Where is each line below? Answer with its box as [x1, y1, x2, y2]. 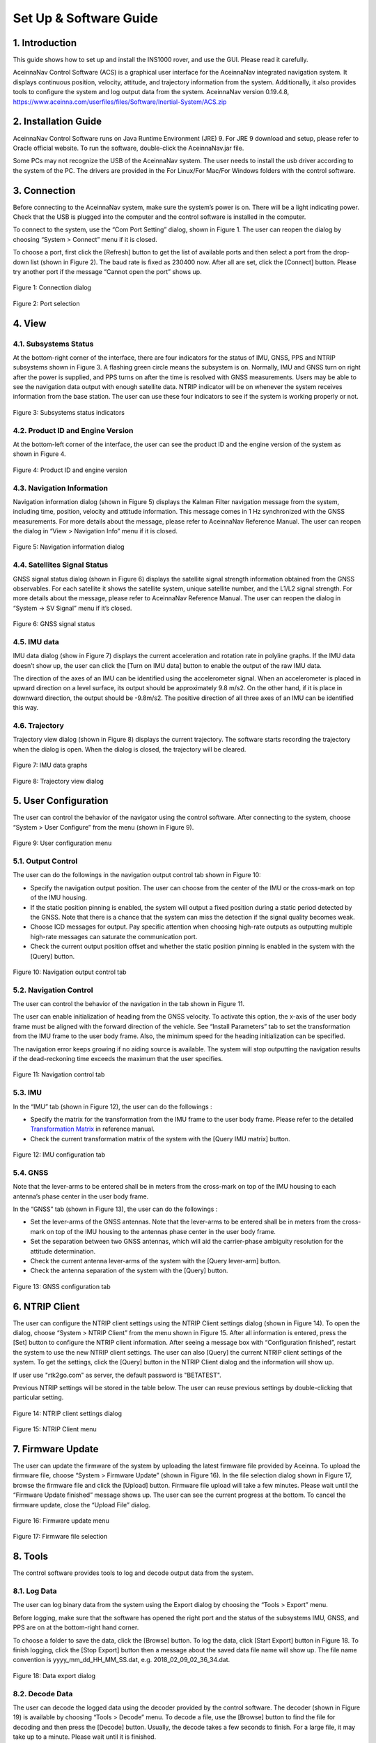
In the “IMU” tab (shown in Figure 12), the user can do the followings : [13, 1102, 212, 1111]
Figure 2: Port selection [13, 299, 80, 307]
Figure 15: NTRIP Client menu [13, 1425, 97, 1433]
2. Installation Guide [13, 116, 102, 128]
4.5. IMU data [13, 637, 59, 646]
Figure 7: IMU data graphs [13, 761, 88, 770]
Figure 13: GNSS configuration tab [13, 1282, 111, 1291]
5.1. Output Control [13, 856, 78, 866]
